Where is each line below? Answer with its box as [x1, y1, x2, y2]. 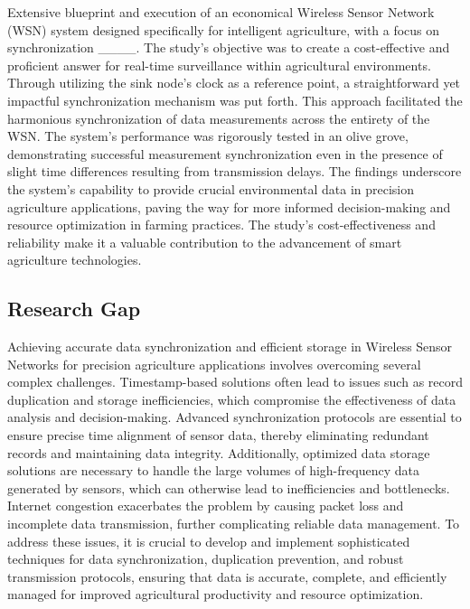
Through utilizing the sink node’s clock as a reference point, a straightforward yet [7, 73, 461, 92]
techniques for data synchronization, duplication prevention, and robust [7, 549, 404, 568]
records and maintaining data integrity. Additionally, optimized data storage [7, 443, 430, 462]
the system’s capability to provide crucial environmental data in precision [7, 179, 415, 198]
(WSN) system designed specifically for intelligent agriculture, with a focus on [7, 20, 440, 39]
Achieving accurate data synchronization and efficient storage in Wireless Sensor [7, 337, 453, 356]
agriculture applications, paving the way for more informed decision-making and [7, 197, 451, 216]
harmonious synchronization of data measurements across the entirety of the [7, 108, 430, 127]
